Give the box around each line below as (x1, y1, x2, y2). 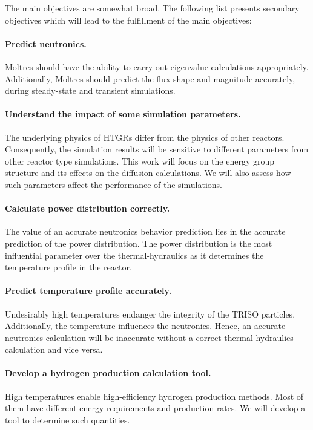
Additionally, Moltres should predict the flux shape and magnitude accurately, (5, 72, 295, 85)
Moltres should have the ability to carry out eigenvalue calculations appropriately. (5, 60, 309, 73)
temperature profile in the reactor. (5, 261, 132, 273)
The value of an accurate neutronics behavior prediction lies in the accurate (5, 225, 286, 238)
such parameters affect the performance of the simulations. (5, 178, 222, 191)
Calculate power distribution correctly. (5, 202, 170, 215)
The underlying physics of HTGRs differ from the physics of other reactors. (5, 131, 285, 143)
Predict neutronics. (5, 37, 87, 50)
